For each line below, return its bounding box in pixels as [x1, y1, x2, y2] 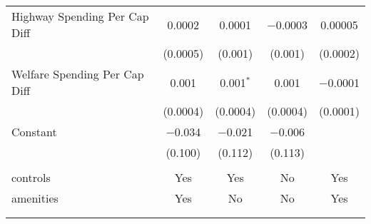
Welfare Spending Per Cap [11, 66, 144, 82]
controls [11, 169, 51, 185]
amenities [11, 190, 59, 206]
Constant [11, 123, 57, 140]
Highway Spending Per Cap [11, 8, 149, 24]
